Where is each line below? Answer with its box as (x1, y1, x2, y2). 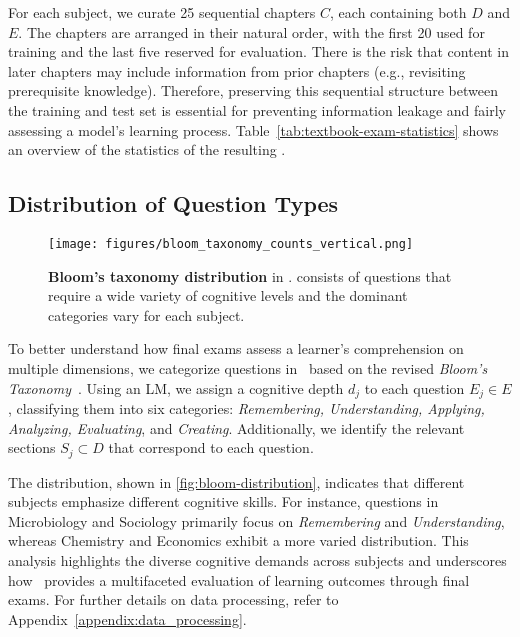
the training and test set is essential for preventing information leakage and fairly (8, 99, 506, 120)
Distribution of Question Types (8, 188, 339, 219)
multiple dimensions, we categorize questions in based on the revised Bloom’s (8, 357, 488, 378)
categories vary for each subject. (48, 304, 245, 325)
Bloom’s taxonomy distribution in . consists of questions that (48, 265, 452, 286)
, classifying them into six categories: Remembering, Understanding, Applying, (8, 398, 485, 419)
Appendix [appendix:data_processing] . (8, 608, 247, 629)
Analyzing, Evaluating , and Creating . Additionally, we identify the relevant (8, 417, 465, 438)
